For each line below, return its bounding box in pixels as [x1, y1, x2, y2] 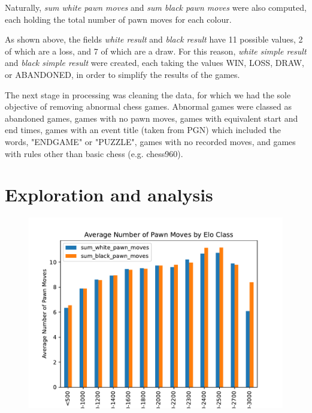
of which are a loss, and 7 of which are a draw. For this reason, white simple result [5, 44, 307, 57]
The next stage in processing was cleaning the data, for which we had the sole [5, 88, 291, 101]
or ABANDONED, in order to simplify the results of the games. [5, 68, 240, 80]
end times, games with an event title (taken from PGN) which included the [5, 123, 281, 136]
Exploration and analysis [5, 182, 213, 207]
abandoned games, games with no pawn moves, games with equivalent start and [5, 111, 298, 124]
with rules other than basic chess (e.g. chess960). [5, 147, 183, 159]
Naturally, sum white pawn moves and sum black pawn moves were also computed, [5, 1, 307, 13]
